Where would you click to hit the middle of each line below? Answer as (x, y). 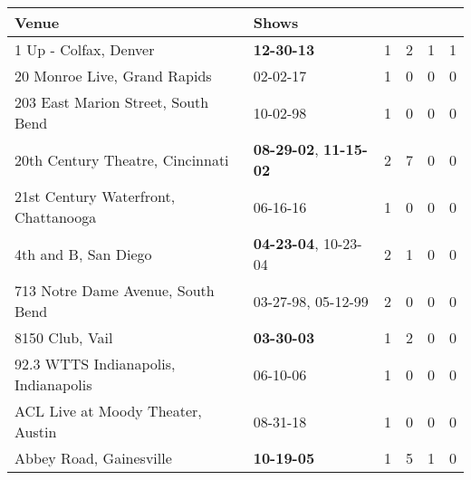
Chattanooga (56, 217)
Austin (36, 432)
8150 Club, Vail (64, 337)
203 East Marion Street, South (112, 102)
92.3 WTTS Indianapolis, (95, 364)
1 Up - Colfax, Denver (85, 49)
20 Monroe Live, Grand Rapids (113, 76)
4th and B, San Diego (83, 254)
